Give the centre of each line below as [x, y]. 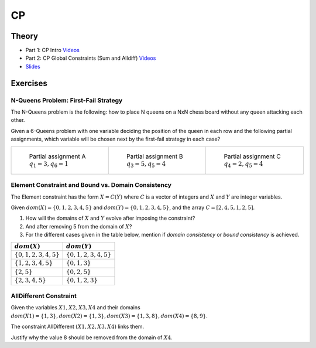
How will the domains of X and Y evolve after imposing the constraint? [110, 218]
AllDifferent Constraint [44, 296]
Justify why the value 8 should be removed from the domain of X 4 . [92, 337]
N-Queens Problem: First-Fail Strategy [67, 100]
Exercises [29, 83]
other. [18, 120]
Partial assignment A [57, 156]
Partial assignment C [252, 156]
